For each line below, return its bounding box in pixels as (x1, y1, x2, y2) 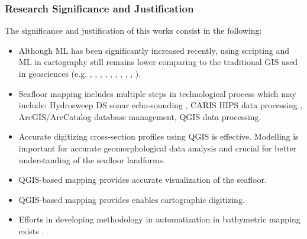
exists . (18, 224, 44, 237)
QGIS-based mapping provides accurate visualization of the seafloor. (18, 173, 267, 186)
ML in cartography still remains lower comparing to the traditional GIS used (18, 56, 298, 68)
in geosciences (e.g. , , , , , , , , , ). (18, 67, 141, 79)
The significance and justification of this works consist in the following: (5, 24, 262, 37)
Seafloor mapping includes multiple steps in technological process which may (18, 87, 296, 99)
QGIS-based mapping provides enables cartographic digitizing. (18, 193, 245, 205)
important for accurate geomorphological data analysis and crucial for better (18, 141, 297, 154)
